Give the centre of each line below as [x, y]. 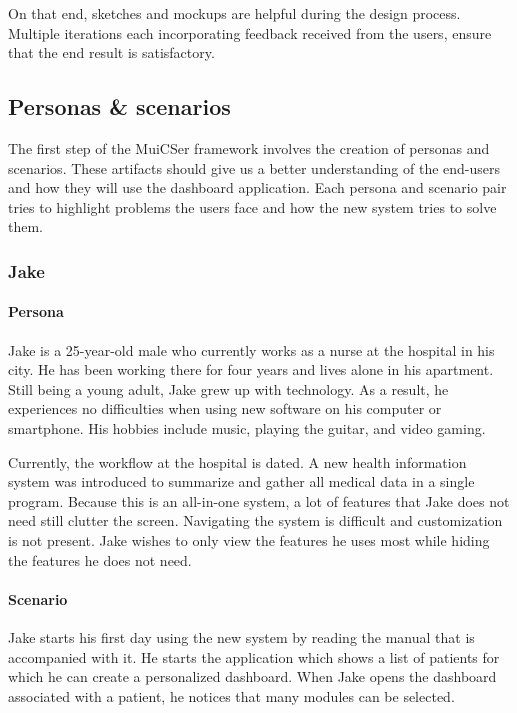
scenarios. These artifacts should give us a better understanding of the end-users [254, 167]
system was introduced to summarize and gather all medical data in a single [241, 481]
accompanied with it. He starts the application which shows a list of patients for [254, 656]
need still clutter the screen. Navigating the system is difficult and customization [255, 520]
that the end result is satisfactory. [111, 52]
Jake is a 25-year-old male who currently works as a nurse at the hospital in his [251, 349]
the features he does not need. [100, 559]
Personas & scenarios [119, 106]
